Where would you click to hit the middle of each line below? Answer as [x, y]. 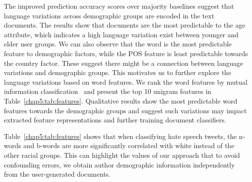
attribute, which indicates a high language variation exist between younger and [121, 34]
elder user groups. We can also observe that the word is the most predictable [118, 44]
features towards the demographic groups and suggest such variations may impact [126, 110]
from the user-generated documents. [57, 174]
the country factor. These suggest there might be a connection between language [124, 63]
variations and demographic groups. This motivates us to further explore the [118, 72]
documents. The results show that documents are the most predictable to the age [125, 25]
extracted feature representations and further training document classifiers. [115, 120]
